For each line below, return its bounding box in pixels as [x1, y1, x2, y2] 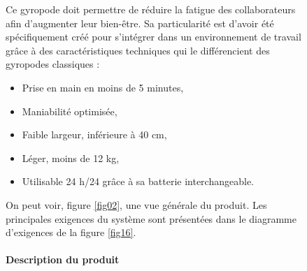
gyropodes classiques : [6, 57, 100, 71]
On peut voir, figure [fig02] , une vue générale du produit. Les [6, 197, 267, 212]
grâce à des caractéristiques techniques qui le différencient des [6, 43, 270, 57]
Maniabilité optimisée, [22, 103, 117, 118]
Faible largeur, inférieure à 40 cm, [22, 127, 167, 142]
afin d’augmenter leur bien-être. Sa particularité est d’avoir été [6, 15, 274, 30]
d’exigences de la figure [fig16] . [6, 225, 136, 240]
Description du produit [6, 252, 120, 267]
